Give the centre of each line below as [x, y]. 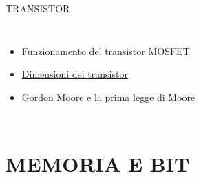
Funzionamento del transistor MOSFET [106, 51]
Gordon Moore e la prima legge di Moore [108, 97]
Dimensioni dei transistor [75, 74]
